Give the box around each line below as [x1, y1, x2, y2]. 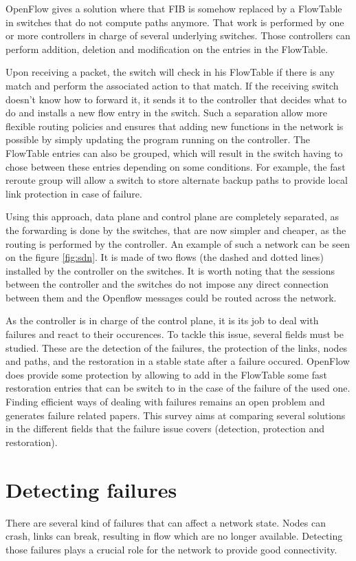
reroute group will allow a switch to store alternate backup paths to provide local [5, 173, 348, 187]
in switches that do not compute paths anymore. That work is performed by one [5, 14, 344, 29]
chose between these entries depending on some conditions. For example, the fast [5, 159, 346, 173]
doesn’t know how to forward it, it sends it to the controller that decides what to [5, 92, 347, 106]
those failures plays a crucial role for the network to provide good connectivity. [5, 542, 337, 556]
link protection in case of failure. [5, 186, 142, 200]
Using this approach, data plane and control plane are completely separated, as [5, 209, 340, 224]
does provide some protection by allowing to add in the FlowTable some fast [5, 367, 328, 381]
